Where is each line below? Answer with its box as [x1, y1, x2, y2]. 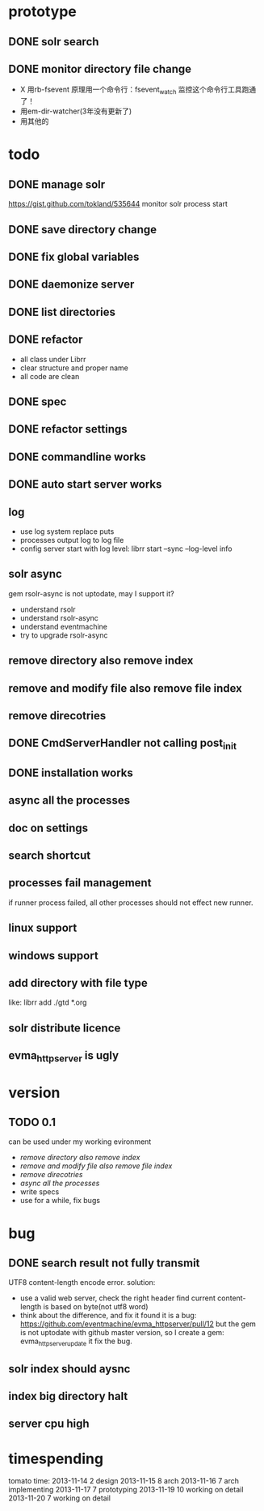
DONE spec [8, 395, 67, 408]
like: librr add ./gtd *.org [8, 997, 87, 1007]
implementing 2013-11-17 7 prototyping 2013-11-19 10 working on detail [8, 1485, 244, 1495]
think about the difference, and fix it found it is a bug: [19, 1311, 197, 1321]
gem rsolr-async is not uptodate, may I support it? [8, 588, 175, 598]
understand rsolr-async [19, 613, 99, 622]
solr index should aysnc [8, 1362, 131, 1376]
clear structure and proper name [19, 363, 129, 373]
